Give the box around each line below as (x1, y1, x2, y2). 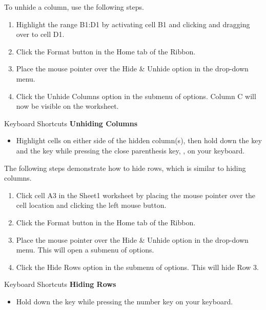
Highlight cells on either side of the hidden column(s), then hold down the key (16, 135, 262, 146)
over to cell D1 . (16, 29, 65, 40)
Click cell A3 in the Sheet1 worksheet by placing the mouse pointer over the (16, 189, 255, 200)
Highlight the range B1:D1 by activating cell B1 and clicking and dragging (16, 18, 250, 29)
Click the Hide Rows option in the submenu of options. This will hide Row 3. (16, 261, 259, 272)
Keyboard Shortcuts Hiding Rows (4, 279, 116, 289)
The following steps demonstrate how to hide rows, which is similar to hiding (4, 162, 246, 173)
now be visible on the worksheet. (16, 101, 119, 111)
